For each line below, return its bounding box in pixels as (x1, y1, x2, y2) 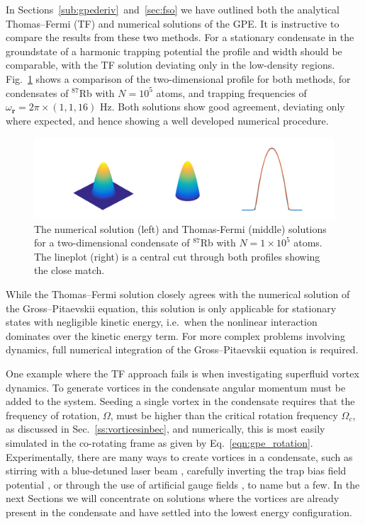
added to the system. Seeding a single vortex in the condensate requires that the (6, 394, 355, 409)
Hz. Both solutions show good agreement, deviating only (99, 99, 345, 114)
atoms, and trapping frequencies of (156, 85, 307, 100)
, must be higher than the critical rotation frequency (110, 407, 338, 422)
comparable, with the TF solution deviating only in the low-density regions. (6, 57, 335, 72)
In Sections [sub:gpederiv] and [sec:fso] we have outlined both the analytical (6, 2, 339, 16)
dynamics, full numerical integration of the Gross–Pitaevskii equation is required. (6, 342, 359, 357)
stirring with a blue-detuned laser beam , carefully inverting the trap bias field (6, 463, 347, 478)
